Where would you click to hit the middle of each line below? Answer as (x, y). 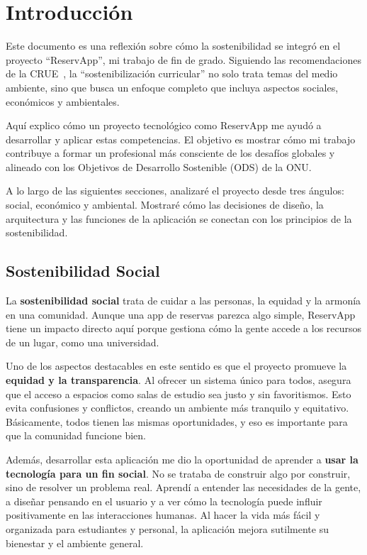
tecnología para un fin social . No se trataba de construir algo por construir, (178, 473)
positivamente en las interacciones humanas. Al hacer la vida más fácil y (163, 515)
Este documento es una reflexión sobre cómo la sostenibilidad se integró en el (173, 46)
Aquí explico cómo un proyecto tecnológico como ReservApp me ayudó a (164, 125)
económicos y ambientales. (63, 101)
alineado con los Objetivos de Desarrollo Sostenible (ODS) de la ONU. (159, 166)
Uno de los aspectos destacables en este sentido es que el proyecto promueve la (176, 366)
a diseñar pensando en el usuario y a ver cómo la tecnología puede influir (164, 501)
